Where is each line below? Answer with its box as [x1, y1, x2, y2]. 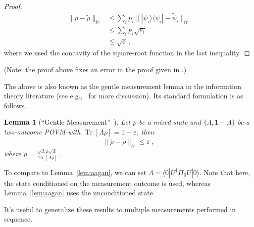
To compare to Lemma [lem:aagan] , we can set [4, 167, 147, 177]
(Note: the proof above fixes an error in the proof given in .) [4, 64, 187, 75]
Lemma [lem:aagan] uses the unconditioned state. [4, 187, 155, 198]
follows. [4, 100, 27, 110]
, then [136, 127, 154, 137]
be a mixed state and [139, 117, 201, 127]
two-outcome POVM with [4, 127, 81, 137]
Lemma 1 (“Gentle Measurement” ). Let [4, 117, 131, 127]
